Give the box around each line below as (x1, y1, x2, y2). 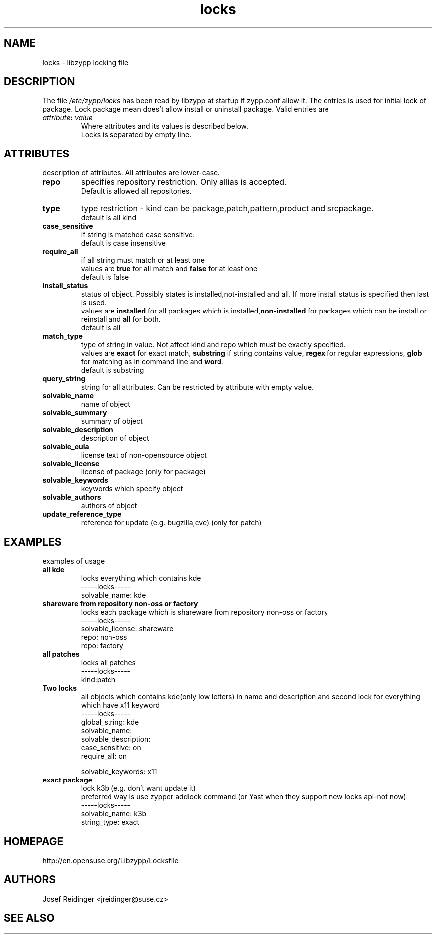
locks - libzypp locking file (42, 58, 129, 67)
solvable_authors (42, 493, 101, 502)
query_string (42, 374, 86, 383)
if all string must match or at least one (81, 256, 205, 265)
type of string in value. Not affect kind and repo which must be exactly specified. (81, 340, 346, 349)
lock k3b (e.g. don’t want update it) (81, 784, 196, 793)
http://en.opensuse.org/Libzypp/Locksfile (42, 856, 179, 865)
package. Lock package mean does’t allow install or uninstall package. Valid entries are (42, 105, 329, 114)
